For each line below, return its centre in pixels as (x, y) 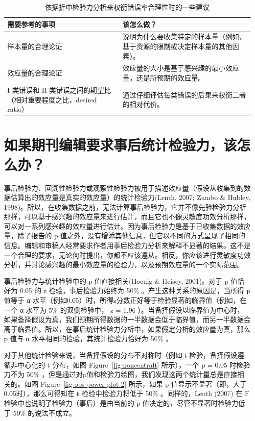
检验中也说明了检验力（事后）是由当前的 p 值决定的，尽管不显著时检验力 (121, 403)
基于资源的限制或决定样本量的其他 (177, 46)
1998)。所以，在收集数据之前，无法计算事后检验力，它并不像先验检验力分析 (125, 207)
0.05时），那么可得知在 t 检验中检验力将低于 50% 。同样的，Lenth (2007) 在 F (127, 393)
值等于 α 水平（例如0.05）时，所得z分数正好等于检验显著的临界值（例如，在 (125, 300)
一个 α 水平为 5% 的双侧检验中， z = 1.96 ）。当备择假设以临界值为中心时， (124, 310)
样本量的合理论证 (35, 46)
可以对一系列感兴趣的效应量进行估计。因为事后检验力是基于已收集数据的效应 (127, 226)
